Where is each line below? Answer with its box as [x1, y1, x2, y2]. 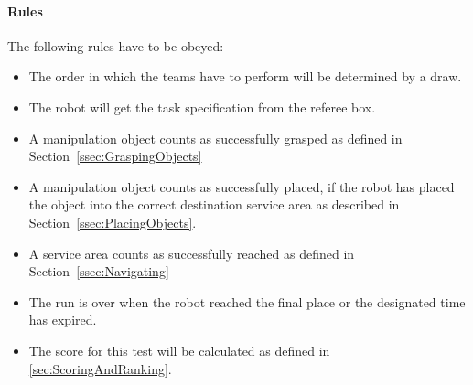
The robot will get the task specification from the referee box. [28, 97, 376, 116]
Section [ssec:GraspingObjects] [28, 146, 202, 166]
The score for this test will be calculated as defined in [28, 340, 330, 359]
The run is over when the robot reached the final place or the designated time [28, 292, 466, 311]
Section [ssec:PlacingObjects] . [28, 212, 197, 231]
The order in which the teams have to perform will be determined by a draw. [28, 67, 462, 86]
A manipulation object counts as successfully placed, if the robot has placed [28, 176, 455, 196]
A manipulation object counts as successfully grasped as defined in [28, 128, 403, 147]
